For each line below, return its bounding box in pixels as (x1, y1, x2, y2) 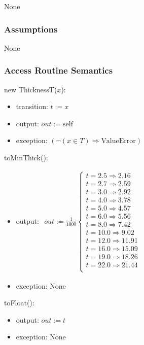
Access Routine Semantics (4, 64, 113, 77)
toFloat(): (4, 297, 34, 308)
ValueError (101, 137, 136, 145)
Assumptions (4, 22, 58, 35)
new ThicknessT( (4, 84, 57, 94)
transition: (16, 101, 48, 112)
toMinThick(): (4, 152, 48, 162)
